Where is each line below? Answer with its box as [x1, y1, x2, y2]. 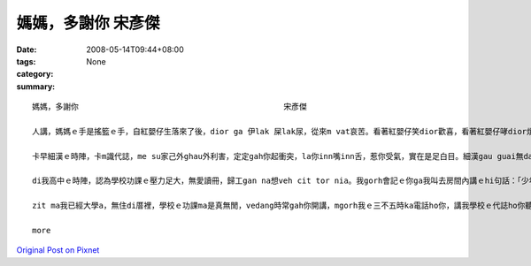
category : [16, 69, 54, 80]
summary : [16, 80, 56, 92]
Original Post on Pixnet [16, 245, 100, 255]
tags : [16, 56, 36, 66]
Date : [16, 44, 37, 55]
